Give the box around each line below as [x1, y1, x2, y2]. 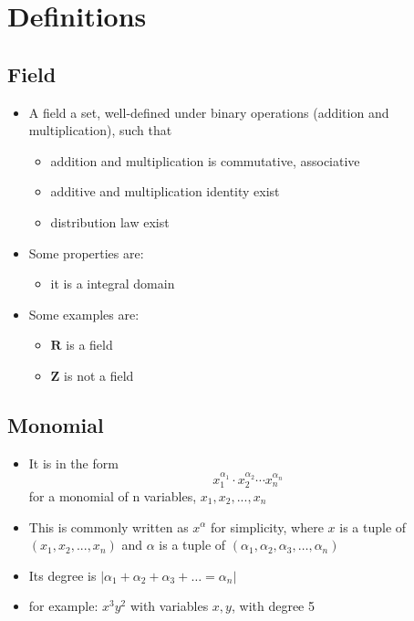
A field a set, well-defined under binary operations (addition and [28, 102, 389, 121]
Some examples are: [28, 304, 140, 323]
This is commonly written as [28, 517, 189, 536]
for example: [28, 596, 98, 616]
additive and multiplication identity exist [50, 182, 280, 201]
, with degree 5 [231, 596, 315, 616]
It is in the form [28, 453, 119, 472]
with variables [129, 596, 209, 616]
